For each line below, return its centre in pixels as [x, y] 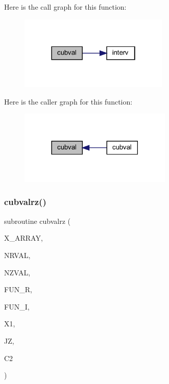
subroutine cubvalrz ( [38, 221]
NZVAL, [17, 272]
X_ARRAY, [23, 238]
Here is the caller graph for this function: [68, 101]
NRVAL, [17, 255]
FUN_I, [17, 306]
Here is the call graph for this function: [65, 7]
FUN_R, [18, 289]
